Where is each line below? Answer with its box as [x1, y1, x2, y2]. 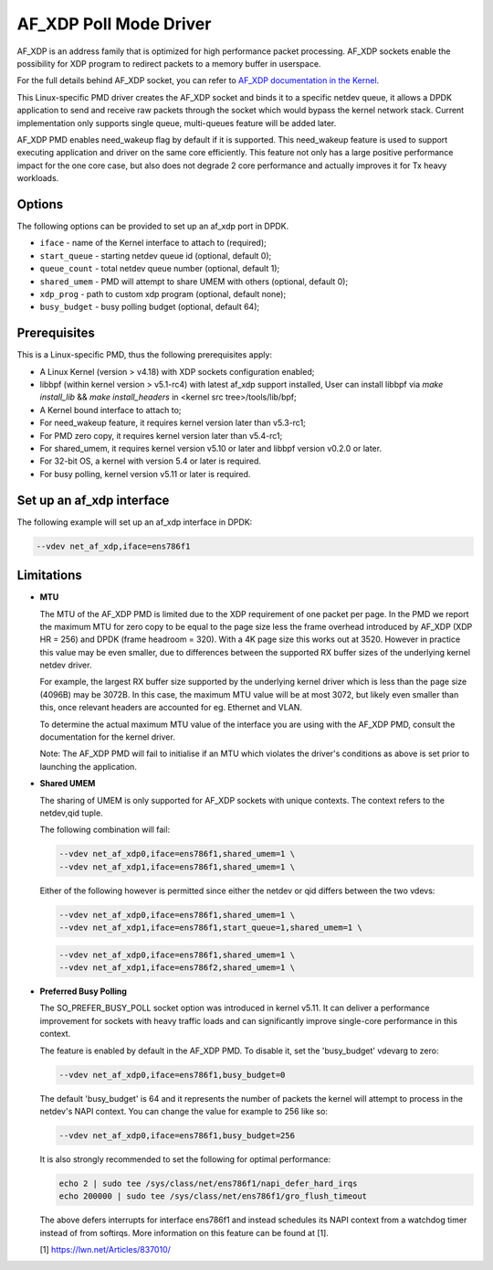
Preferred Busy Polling [39, 986, 128, 997]
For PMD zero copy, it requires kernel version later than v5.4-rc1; [39, 430, 283, 441]
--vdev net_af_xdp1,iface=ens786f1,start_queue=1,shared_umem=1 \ [58, 923, 362, 933]
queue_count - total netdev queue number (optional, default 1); [39, 263, 280, 274]
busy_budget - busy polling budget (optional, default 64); [39, 302, 260, 313]
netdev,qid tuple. [39, 807, 104, 818]
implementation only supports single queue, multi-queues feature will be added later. [16, 117, 337, 128]
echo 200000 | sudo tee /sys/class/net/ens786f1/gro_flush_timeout [58, 1191, 368, 1201]
